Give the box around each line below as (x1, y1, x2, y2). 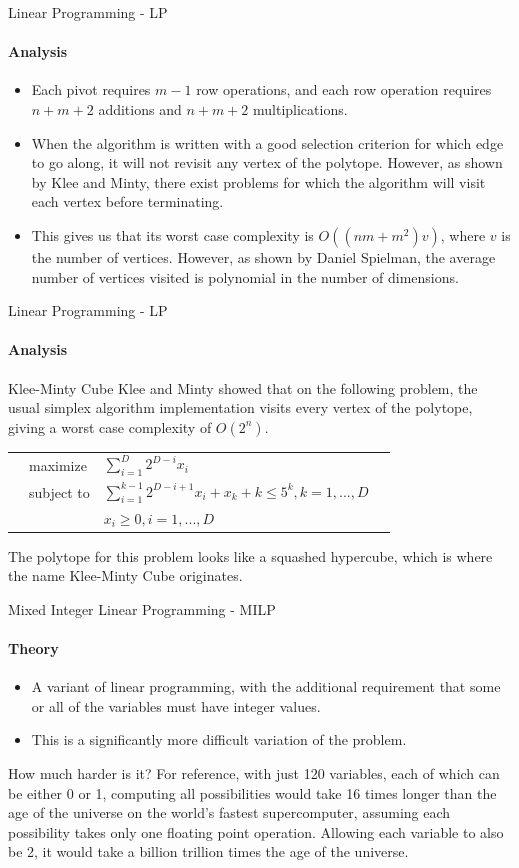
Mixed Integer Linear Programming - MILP (8, 598, 276, 619)
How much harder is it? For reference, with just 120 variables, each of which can (8, 763, 500, 784)
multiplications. (253, 98, 348, 119)
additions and (98, 98, 182, 119)
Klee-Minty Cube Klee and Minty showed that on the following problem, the (8, 377, 478, 398)
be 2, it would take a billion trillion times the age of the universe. (8, 841, 409, 862)
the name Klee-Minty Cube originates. (8, 565, 243, 586)
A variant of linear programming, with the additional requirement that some (31, 676, 501, 697)
